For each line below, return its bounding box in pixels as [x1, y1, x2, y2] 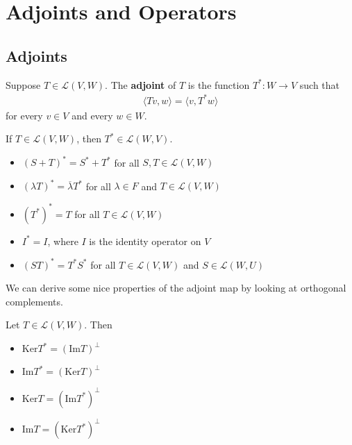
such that [299, 77, 340, 92]
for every [6, 108, 43, 122]
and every [72, 108, 113, 122]
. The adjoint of [105, 77, 176, 92]
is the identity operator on [89, 233, 201, 248]
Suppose [6, 77, 41, 92]
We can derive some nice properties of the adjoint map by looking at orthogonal [6, 280, 346, 295]
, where [47, 233, 78, 248]
